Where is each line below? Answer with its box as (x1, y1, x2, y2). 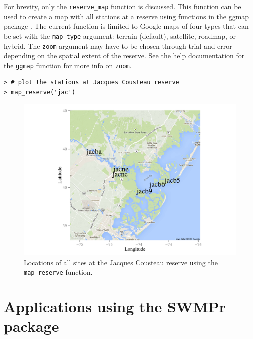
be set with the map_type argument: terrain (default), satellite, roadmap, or (4, 30, 236, 41)
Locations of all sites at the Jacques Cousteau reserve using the (24, 257, 218, 267)
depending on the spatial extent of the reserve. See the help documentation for (4, 50, 245, 61)
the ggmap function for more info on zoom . (4, 60, 132, 70)
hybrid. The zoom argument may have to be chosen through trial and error (4, 40, 232, 51)
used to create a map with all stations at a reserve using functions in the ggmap (4, 11, 249, 21)
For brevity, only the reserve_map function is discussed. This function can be (4, 1, 241, 11)
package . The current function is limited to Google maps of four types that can (4, 21, 249, 31)
